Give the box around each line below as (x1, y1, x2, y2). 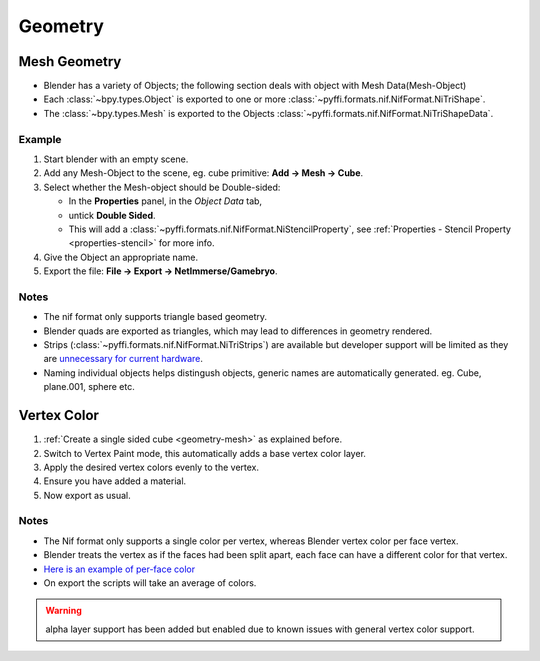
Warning (45, 605, 82, 617)
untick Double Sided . (68, 209, 156, 221)
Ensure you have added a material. (43, 475, 187, 487)
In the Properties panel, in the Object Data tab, (68, 195, 263, 207)
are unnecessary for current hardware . (43, 353, 204, 365)
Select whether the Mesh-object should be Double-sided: (43, 181, 281, 193)
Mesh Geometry (18, 53, 122, 70)
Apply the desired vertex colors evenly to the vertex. (43, 461, 260, 473)
